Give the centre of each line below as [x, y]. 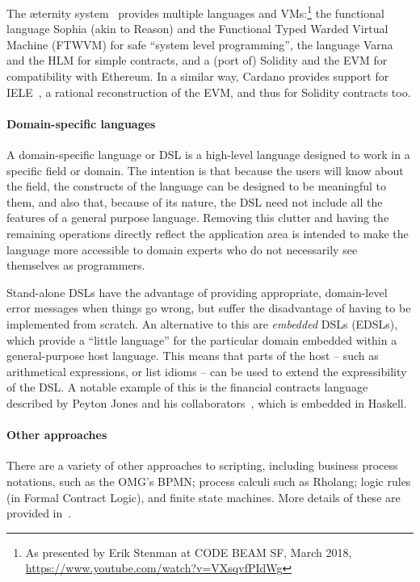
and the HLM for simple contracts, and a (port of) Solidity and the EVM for [197, 60]
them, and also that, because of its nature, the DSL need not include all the [195, 201]
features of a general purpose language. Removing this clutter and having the [198, 218]
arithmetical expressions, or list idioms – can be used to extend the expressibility [207, 371]
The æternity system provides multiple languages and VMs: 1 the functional [195, 12]
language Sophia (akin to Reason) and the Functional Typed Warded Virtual [197, 29]
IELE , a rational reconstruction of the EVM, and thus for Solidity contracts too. [209, 92]
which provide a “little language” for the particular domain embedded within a [202, 339]
